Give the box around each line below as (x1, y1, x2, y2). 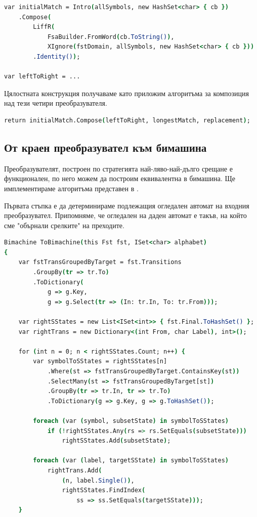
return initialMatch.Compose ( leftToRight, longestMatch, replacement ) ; (4, 116, 250, 124)
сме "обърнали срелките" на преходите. (4, 220, 124, 230)
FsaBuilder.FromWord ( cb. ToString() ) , (47, 33, 175, 40)
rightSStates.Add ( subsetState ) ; (62, 437, 171, 445)
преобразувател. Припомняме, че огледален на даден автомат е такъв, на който (4, 210, 247, 221)
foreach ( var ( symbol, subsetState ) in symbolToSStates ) (33, 417, 229, 424)
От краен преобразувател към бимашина (4, 139, 207, 155)
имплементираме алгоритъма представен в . (4, 183, 139, 193)
